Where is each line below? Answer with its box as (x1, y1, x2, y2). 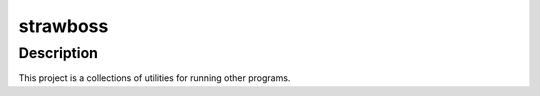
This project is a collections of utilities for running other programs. (18, 72, 291, 84)
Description (18, 44, 99, 62)
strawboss (18, 15, 109, 37)
